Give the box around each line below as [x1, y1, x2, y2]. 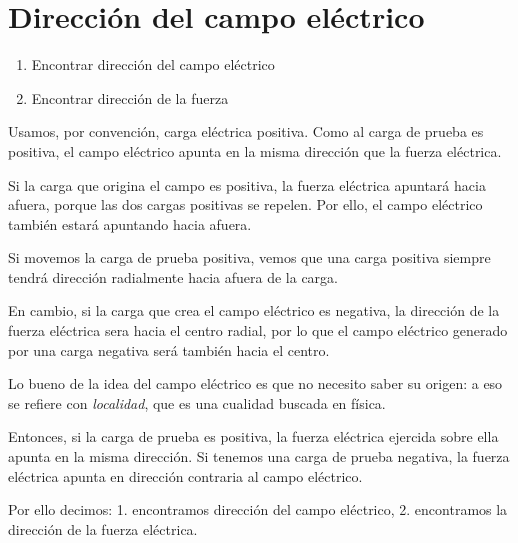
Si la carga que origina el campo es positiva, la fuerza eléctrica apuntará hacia [8, 174, 486, 195]
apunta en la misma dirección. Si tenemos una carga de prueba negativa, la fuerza [8, 446, 510, 467]
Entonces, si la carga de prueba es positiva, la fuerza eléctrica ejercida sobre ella [8, 426, 499, 447]
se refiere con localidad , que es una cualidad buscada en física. [8, 392, 386, 413]
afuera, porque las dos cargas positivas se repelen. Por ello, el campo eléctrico [8, 194, 483, 215]
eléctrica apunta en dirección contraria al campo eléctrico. [8, 465, 363, 486]
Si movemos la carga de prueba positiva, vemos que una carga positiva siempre [8, 247, 491, 268]
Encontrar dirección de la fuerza [31, 87, 229, 108]
